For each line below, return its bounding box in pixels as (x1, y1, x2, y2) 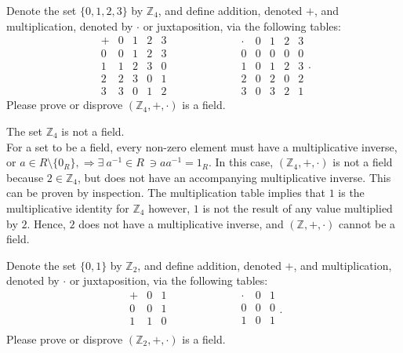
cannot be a (339, 215, 396, 231)
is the (338, 184, 365, 201)
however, (148, 199, 191, 216)
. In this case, (209, 154, 274, 170)
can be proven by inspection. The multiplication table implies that (6, 184, 325, 201)
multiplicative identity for (6, 199, 129, 216)
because (6, 169, 44, 185)
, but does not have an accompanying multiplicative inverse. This (77, 169, 391, 185)
